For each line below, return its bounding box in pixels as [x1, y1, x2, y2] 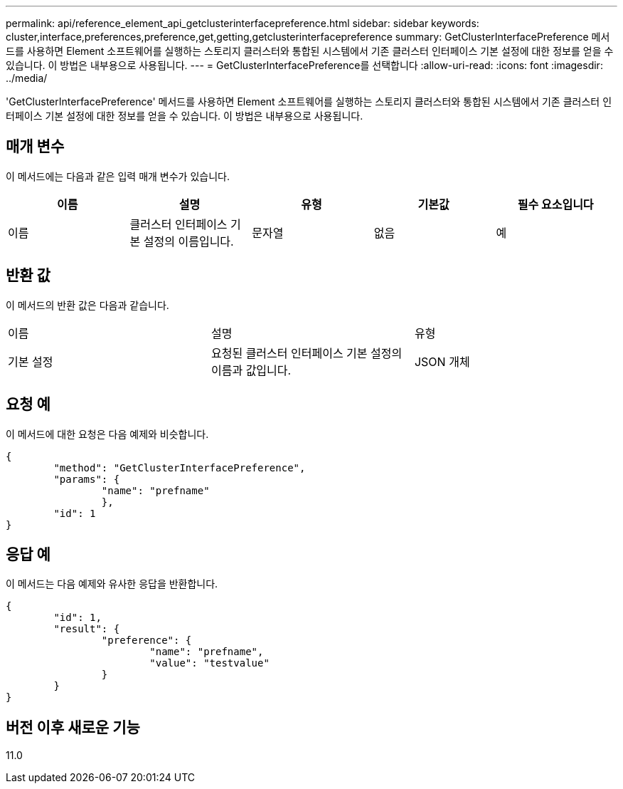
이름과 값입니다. [211, 362, 292, 377]
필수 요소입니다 [517, 197, 594, 211]
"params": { [53, 473, 120, 485]
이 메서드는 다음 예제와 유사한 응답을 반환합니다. [6, 578, 218, 590]
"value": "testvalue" [149, 657, 270, 669]
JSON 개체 [414, 354, 470, 369]
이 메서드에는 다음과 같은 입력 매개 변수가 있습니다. [6, 169, 230, 182]
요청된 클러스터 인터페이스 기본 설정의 [211, 345, 403, 360]
